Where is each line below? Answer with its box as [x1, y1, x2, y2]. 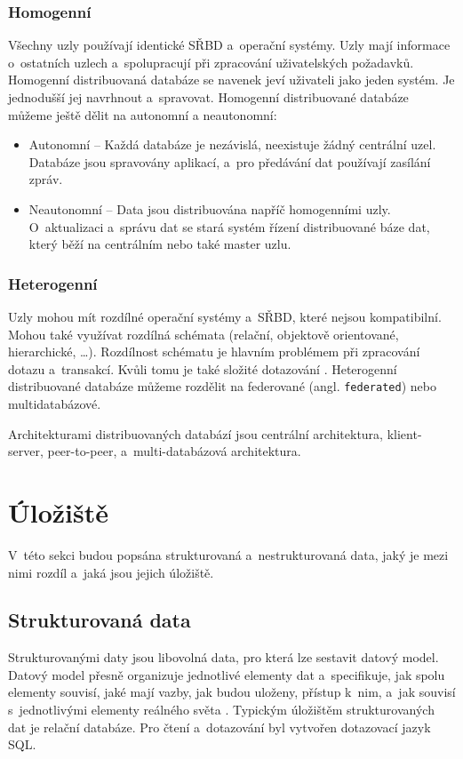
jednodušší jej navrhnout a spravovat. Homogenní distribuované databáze [8, 88, 409, 106]
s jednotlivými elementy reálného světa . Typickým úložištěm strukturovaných [8, 700, 435, 719]
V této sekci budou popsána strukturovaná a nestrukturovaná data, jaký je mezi [8, 545, 449, 563]
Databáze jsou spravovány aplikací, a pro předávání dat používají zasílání [28, 152, 431, 171]
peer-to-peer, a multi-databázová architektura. [47, 442, 301, 460]
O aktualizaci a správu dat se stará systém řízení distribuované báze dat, [28, 217, 430, 236]
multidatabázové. [8, 395, 101, 412]
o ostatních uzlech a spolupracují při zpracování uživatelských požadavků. [8, 52, 414, 71]
